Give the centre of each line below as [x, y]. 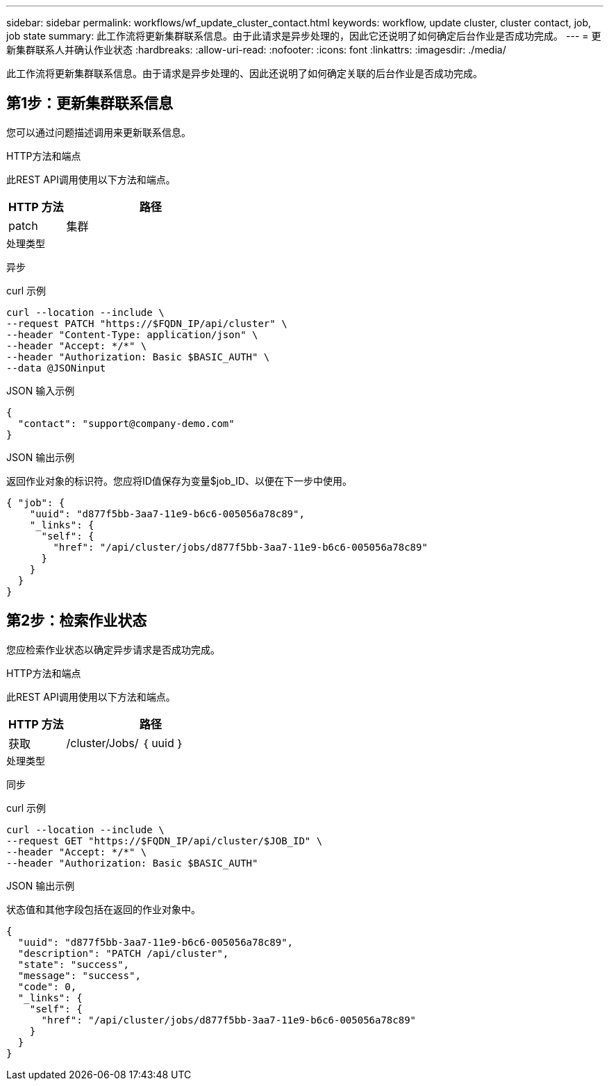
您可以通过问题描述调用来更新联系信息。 [99, 132]
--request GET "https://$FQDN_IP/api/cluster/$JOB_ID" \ [165, 841]
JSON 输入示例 [41, 390]
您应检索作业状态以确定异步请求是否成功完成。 [113, 649]
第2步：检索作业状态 [77, 621]
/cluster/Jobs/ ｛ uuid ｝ [125, 743]
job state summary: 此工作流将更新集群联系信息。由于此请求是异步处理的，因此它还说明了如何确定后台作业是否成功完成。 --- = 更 [304, 36]
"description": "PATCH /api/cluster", [123, 953]
